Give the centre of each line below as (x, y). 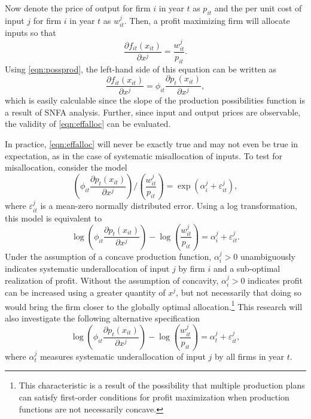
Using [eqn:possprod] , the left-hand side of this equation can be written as (141, 69)
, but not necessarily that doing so (239, 292)
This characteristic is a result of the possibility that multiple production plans (162, 385)
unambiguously (268, 256)
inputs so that (31, 33)
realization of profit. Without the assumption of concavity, (112, 280)
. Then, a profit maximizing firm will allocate (207, 20)
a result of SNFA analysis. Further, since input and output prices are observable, (153, 112)
